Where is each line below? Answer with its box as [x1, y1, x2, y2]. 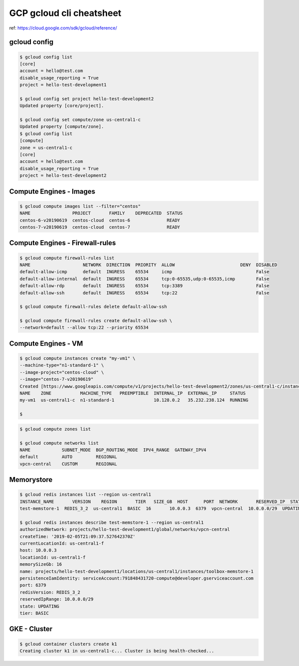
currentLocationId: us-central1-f [19, 541, 104, 546]
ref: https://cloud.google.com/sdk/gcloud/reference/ [9, 25, 117, 31]
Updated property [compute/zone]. [19, 124, 104, 130]
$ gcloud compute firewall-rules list [19, 255, 115, 261]
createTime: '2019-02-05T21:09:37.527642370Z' [19, 533, 136, 539]
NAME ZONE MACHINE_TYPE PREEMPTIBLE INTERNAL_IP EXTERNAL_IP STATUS [19, 390, 246, 396]
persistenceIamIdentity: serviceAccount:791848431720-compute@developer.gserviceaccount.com [19, 575, 254, 581]
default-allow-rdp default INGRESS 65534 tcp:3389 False [19, 283, 270, 289]
